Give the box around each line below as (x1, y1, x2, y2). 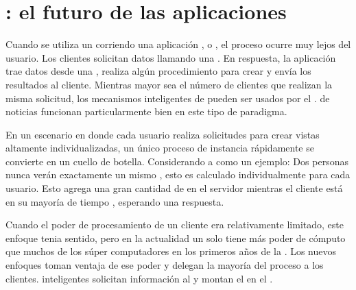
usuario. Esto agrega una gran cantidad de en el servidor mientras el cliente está (5, 181, 343, 195)
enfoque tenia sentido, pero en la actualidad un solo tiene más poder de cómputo (5, 230, 346, 245)
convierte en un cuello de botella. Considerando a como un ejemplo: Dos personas (5, 154, 348, 168)
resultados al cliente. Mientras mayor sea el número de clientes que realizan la (5, 77, 333, 91)
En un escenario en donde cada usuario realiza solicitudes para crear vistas (5, 127, 320, 141)
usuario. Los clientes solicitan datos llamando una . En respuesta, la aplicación (5, 50, 336, 64)
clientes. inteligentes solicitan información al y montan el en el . (5, 271, 273, 285)
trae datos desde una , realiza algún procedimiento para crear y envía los (5, 64, 311, 78)
